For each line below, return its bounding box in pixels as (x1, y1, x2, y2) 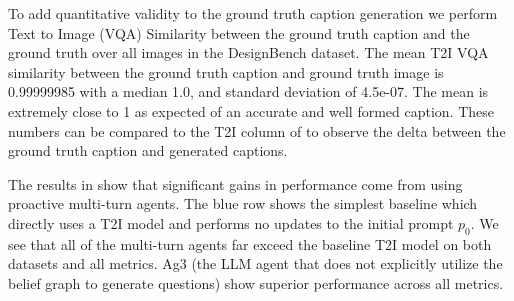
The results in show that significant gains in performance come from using (8, 173, 463, 194)
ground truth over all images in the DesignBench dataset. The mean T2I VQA (8, 42, 489, 63)
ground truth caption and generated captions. (8, 140, 288, 161)
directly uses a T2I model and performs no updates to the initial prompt (8, 212, 454, 233)
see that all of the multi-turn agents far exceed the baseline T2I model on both (8, 233, 492, 254)
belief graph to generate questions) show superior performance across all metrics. (8, 272, 504, 293)
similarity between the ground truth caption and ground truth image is (8, 61, 444, 82)
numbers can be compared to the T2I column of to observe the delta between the (8, 120, 506, 141)
